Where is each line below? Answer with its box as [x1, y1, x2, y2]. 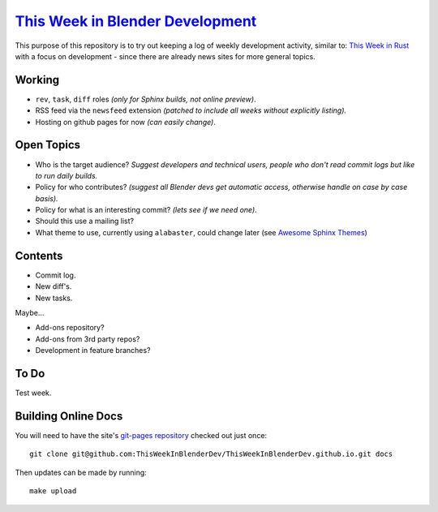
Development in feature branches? [35, 346, 151, 355]
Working [15, 73, 60, 87]
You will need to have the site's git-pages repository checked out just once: [15, 430, 268, 440]
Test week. [15, 388, 52, 398]
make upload [29, 487, 77, 496]
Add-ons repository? [35, 323, 105, 333]
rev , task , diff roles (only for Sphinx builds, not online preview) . [35, 94, 256, 104]
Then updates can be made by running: [15, 467, 148, 477]
